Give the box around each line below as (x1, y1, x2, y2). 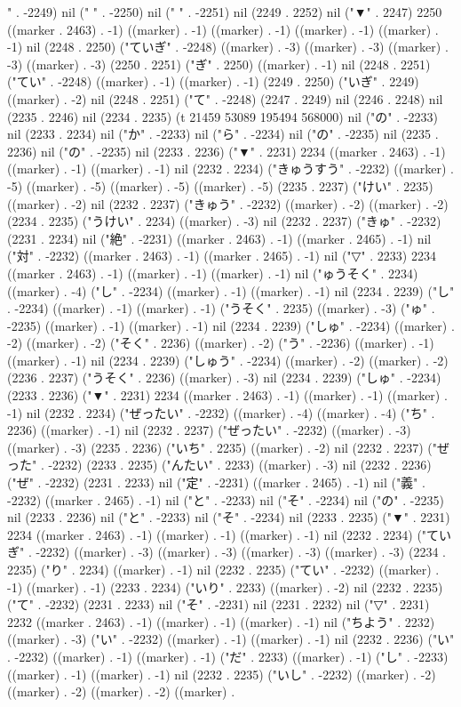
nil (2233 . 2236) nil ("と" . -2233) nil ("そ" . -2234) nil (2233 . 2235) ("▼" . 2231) (7, 508, 450, 526)
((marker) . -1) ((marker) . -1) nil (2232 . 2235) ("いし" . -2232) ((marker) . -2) (7, 664, 436, 683)
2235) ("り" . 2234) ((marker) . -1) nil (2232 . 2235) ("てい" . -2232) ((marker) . (7, 560, 440, 578)
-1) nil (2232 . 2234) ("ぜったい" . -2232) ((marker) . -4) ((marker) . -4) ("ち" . (7, 403, 435, 422)
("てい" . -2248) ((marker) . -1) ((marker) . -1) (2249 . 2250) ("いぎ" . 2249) (7, 72, 419, 91)
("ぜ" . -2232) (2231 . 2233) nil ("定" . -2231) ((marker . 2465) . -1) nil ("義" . (7, 473, 425, 492)
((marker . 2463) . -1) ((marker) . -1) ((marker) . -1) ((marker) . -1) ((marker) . (7, 20, 439, 38)
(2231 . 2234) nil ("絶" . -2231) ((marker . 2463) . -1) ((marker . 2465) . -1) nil (7, 229, 432, 247)
